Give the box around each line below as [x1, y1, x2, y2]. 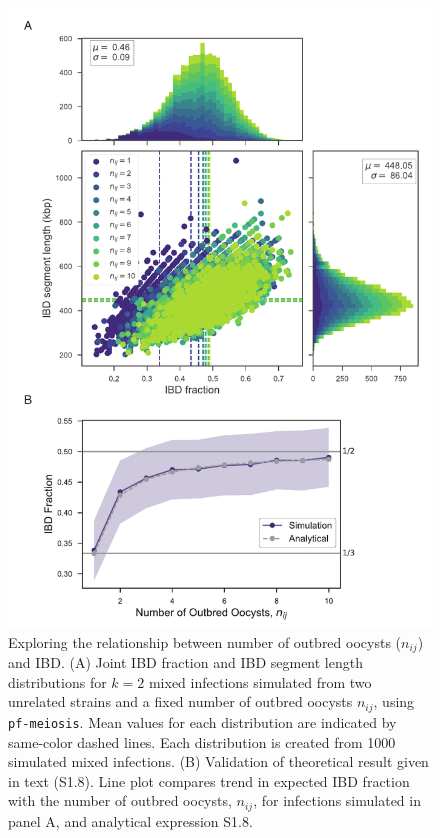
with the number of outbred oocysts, [8, 790, 232, 811]
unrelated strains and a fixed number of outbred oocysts [8, 691, 353, 712]
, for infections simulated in [253, 790, 421, 811]
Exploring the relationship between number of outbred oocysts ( [8, 631, 402, 652]
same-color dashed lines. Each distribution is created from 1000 [8, 731, 396, 752]
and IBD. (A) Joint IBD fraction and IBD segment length [8, 652, 363, 673]
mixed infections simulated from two [148, 671, 372, 692]
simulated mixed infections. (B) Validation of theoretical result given [8, 751, 429, 772]
